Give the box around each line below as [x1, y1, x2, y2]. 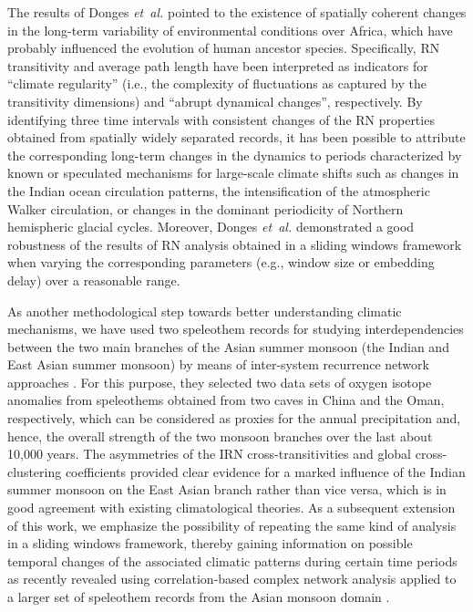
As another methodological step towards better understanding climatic [7, 301, 402, 320]
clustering [7, 462, 62, 481]
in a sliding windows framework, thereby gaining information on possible [7, 534, 413, 553]
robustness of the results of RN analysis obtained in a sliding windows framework [7, 234, 462, 254]
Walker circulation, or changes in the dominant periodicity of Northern [7, 199, 404, 218]
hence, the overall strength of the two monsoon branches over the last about [7, 426, 433, 445]
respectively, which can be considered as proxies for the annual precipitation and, [7, 409, 461, 428]
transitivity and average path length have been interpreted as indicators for [7, 56, 428, 75]
